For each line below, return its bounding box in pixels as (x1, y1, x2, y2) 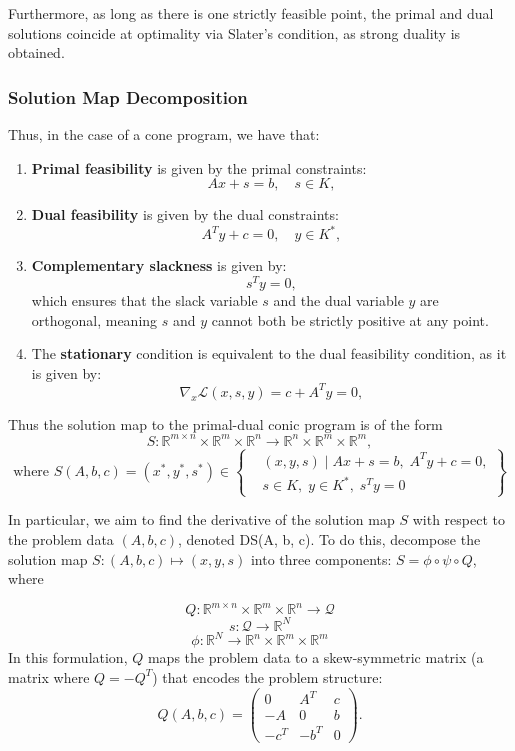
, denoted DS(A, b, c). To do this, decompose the (178, 529, 481, 550)
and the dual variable (273, 289, 404, 310)
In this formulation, (8, 647, 128, 668)
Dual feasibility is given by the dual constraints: (31, 204, 339, 225)
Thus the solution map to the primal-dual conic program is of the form (8, 413, 443, 434)
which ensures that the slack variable (31, 289, 258, 310)
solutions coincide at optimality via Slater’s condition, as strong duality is (8, 22, 461, 43)
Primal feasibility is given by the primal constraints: (31, 157, 367, 178)
